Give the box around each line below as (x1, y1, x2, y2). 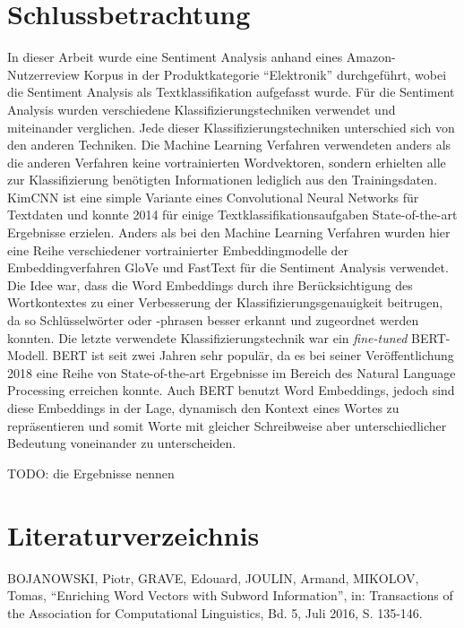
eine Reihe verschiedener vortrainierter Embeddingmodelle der (7, 240, 349, 259)
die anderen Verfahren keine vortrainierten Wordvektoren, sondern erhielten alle (7, 152, 446, 171)
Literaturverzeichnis (7, 516, 260, 553)
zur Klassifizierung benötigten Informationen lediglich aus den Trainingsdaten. (7, 170, 438, 189)
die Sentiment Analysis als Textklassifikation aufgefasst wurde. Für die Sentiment (7, 82, 455, 101)
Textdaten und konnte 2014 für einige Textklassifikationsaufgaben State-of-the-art (7, 205, 458, 224)
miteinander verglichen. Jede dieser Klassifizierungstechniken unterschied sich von (7, 117, 455, 136)
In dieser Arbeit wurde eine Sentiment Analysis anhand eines (7, 47, 343, 66)
